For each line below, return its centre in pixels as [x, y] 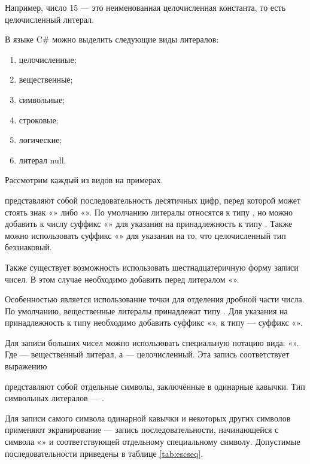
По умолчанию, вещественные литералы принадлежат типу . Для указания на [146, 310]
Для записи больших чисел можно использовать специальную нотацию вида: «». [152, 342]
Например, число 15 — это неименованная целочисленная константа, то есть [145, 7]
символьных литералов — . [54, 398]
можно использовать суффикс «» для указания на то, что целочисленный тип [145, 235]
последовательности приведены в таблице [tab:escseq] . [104, 453]
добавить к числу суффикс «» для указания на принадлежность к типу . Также [149, 224]
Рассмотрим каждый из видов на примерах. [84, 180]
